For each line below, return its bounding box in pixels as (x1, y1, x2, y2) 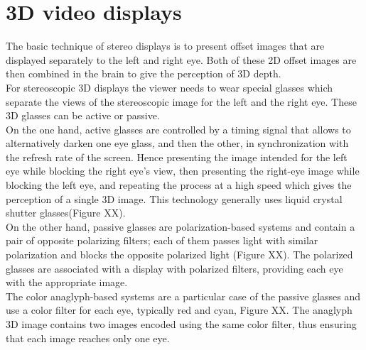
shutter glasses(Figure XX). (6, 205, 126, 220)
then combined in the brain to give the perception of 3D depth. (6, 66, 281, 81)
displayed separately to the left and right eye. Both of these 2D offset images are (6, 52, 357, 67)
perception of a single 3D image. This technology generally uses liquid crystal (6, 191, 343, 206)
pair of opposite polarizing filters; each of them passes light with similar (6, 233, 318, 248)
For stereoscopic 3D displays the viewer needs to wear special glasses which (6, 80, 333, 94)
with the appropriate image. (6, 275, 128, 290)
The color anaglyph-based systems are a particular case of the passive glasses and (6, 288, 361, 303)
